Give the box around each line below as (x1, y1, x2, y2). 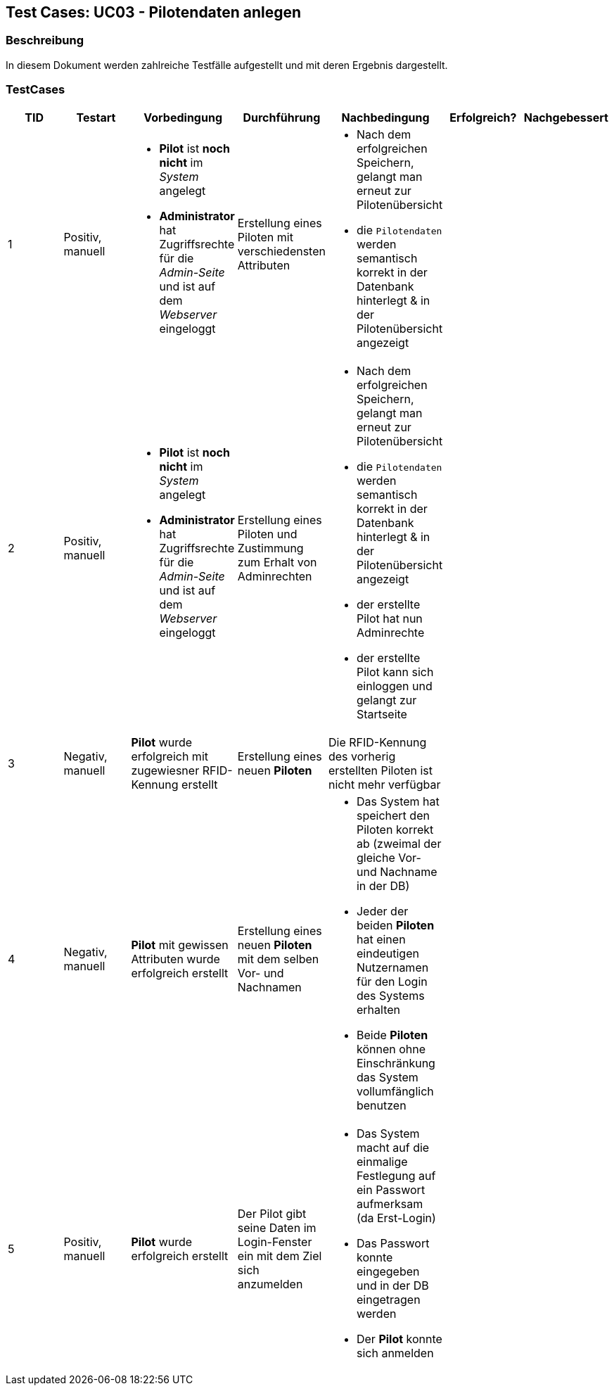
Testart (76, 110, 116, 125)
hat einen (356, 932, 406, 946)
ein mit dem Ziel (237, 1248, 322, 1263)
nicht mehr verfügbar (328, 777, 441, 792)
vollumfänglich (356, 1084, 434, 1098)
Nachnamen (237, 979, 302, 994)
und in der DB (356, 1278, 429, 1292)
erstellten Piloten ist (328, 763, 433, 777)
